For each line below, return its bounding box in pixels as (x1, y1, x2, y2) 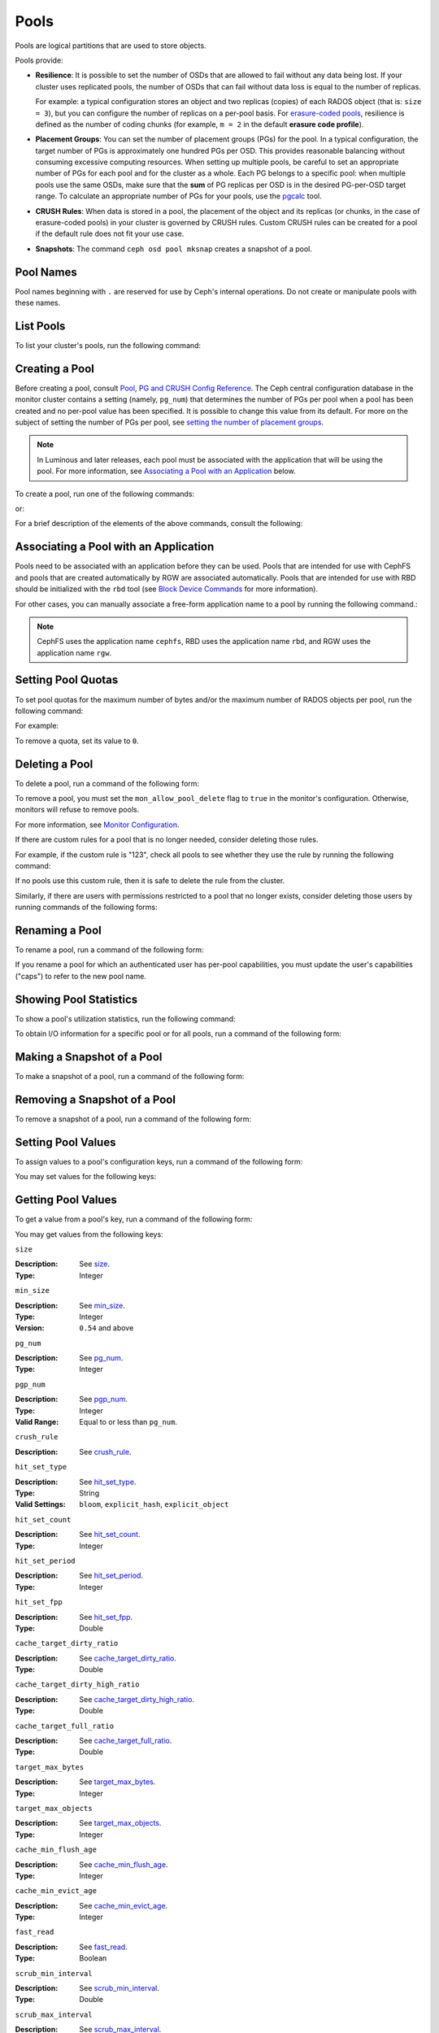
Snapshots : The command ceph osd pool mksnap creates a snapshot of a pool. (35, 244, 313, 254)
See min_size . (79, 1300, 126, 1310)
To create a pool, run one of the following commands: (15, 489, 195, 498)
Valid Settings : (15, 1500, 66, 1509)
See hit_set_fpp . (79, 1612, 133, 1622)
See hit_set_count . (79, 1530, 141, 1539)
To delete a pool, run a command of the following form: (15, 778, 199, 788)
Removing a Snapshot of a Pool (15, 1092, 176, 1106)
